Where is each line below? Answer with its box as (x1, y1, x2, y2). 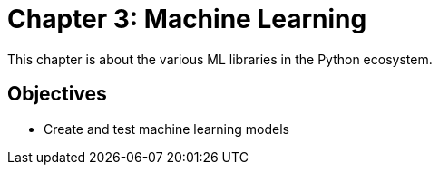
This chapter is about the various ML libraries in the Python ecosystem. (7, 51, 433, 67)
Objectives (7, 82, 107, 106)
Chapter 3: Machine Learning (7, 4, 367, 34)
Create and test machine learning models (44, 120, 289, 137)
